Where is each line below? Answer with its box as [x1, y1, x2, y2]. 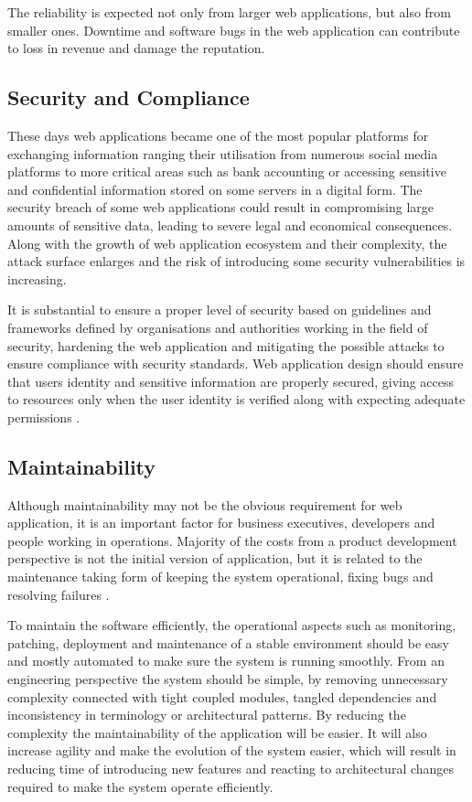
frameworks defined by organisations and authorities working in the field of [7, 317, 428, 337]
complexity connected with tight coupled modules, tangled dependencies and [7, 687, 437, 706]
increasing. [7, 269, 67, 288]
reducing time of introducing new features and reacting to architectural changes [7, 759, 455, 777]
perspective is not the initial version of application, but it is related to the [7, 549, 423, 568]
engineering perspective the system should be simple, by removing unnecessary [7, 669, 448, 689]
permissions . [7, 407, 80, 426]
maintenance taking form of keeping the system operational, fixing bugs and [7, 567, 434, 586]
